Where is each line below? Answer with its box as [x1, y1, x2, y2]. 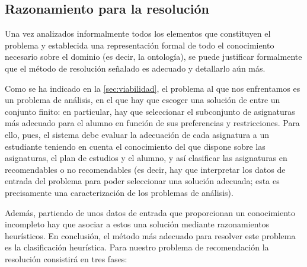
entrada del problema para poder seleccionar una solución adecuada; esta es [5, 175, 280, 187]
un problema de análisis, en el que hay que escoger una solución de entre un [5, 94, 280, 106]
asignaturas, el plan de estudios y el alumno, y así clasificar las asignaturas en [5, 152, 287, 164]
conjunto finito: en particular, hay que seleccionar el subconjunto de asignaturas [5, 105, 295, 117]
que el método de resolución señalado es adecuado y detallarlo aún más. [5, 62, 266, 74]
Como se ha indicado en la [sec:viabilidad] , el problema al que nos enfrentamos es [5, 82, 300, 94]
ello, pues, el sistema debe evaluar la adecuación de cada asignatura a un [5, 128, 270, 140]
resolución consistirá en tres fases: [5, 252, 127, 265]
